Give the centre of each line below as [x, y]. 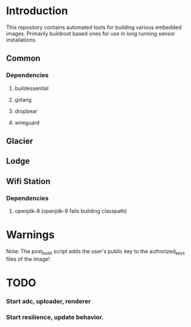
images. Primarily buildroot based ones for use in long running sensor [91, 33]
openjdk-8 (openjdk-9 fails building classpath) [71, 211]
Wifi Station [28, 181]
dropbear [26, 111]
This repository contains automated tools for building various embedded [94, 27]
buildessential [32, 88]
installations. [22, 40]
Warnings [30, 235]
